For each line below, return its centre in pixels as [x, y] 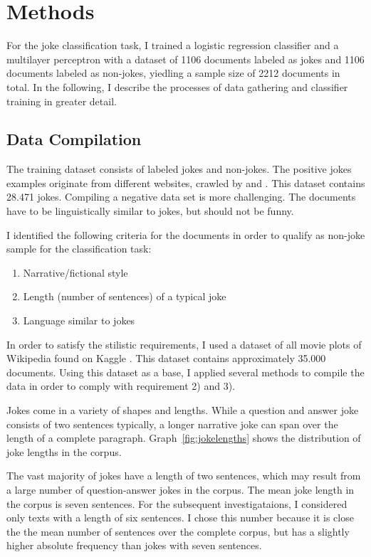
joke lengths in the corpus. [64, 451]
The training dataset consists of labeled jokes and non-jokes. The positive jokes [179, 169]
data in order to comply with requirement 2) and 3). [121, 386]
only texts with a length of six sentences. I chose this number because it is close [180, 518]
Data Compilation [74, 139]
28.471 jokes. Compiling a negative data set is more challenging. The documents [181, 197]
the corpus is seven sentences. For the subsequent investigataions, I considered [177, 503]
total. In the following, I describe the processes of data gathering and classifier [177, 86]
